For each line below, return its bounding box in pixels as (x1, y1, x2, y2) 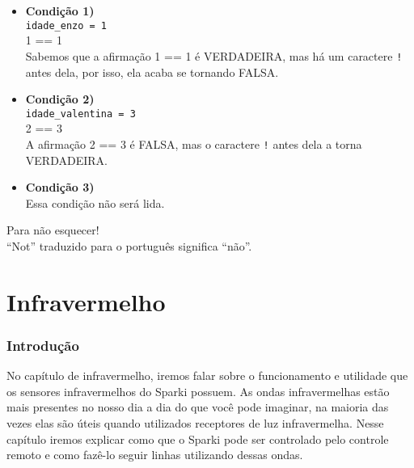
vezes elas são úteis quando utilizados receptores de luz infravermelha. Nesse (6, 414, 384, 431)
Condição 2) (25, 91, 95, 108)
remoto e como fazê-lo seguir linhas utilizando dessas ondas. (6, 446, 303, 463)
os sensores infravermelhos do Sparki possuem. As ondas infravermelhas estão (6, 382, 390, 399)
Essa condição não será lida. (25, 194, 165, 211)
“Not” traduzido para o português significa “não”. (6, 237, 252, 254)
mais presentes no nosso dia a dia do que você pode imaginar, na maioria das (6, 398, 389, 415)
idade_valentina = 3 (25, 108, 136, 120)
